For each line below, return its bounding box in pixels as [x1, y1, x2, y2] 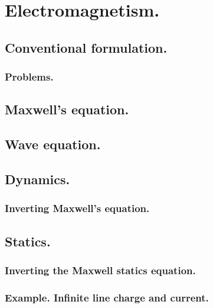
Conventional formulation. [5, 38, 168, 56]
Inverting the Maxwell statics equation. [5, 262, 196, 277]
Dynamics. [5, 169, 70, 188]
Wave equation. [5, 135, 101, 153]
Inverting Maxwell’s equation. [5, 201, 150, 216]
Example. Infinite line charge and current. [5, 290, 209, 304]
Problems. [5, 69, 54, 84]
